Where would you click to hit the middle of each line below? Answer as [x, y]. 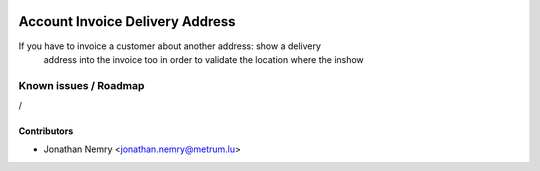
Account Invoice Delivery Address [127, 21]
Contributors [46, 131]
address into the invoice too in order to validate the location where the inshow [203, 59]
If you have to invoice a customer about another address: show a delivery [170, 46]
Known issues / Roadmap [81, 85]
